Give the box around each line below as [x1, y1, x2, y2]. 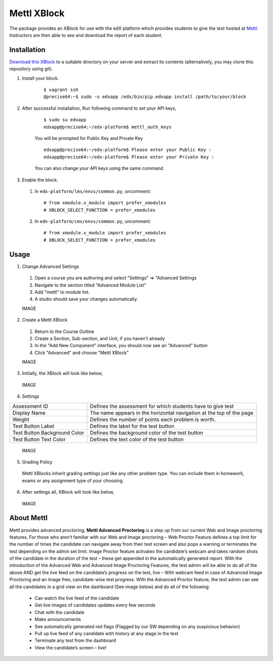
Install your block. [22, 75, 59, 81]
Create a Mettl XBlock [22, 317, 68, 323]
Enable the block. [22, 177, 58, 183]
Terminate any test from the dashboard [34, 637, 116, 644]
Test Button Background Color [12, 429, 84, 436]
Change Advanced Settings [22, 263, 79, 269]
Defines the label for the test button [89, 422, 174, 430]
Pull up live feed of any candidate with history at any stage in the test [34, 630, 178, 636]
